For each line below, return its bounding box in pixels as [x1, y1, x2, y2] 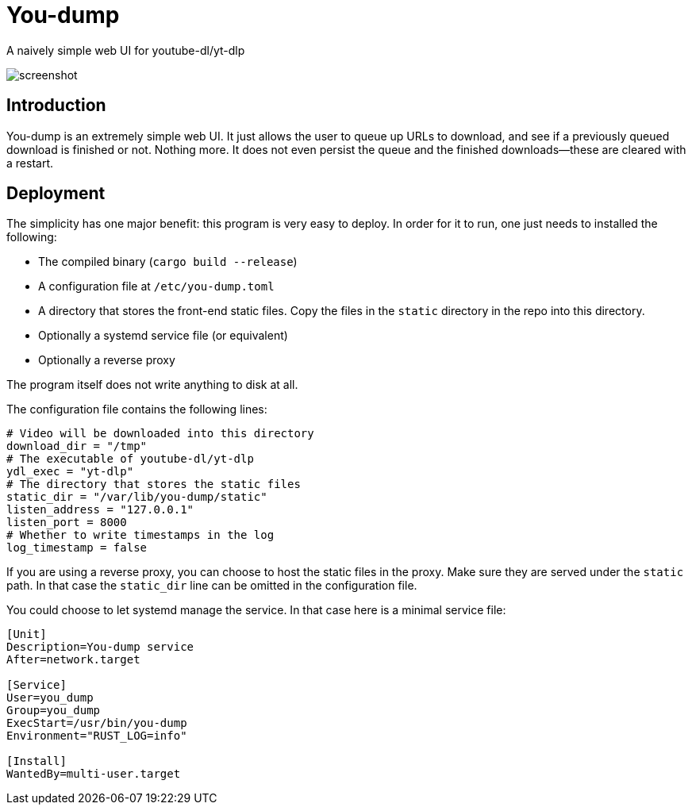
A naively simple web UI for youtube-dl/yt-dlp [6, 43, 245, 57]
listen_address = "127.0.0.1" [6, 503, 194, 517]
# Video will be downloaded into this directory [6, 427, 314, 440]
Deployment [6, 183, 106, 204]
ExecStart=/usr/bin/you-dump [6, 717, 187, 730]
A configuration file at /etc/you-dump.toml [38, 279, 275, 294]
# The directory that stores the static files [6, 478, 301, 491]
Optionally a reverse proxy [38, 353, 175, 367]
